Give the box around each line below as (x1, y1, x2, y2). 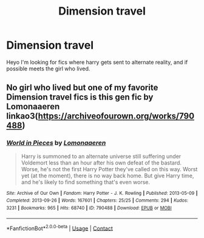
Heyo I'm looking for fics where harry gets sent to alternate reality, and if (6, 58, 188, 66)
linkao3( (6, 111, 38, 121)
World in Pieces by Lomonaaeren (6, 138, 106, 147)
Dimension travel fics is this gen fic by (6, 92, 154, 103)
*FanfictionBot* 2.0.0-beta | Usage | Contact (6, 223, 114, 232)
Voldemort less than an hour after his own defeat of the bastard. (21, 159, 182, 166)
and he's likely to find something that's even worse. (21, 178, 151, 186)
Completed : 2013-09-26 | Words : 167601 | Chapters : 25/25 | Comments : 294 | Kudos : (6, 197, 188, 204)
